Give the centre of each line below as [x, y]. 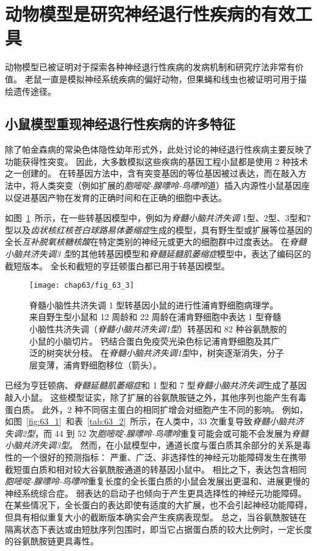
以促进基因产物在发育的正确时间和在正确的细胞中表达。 [116, 197]
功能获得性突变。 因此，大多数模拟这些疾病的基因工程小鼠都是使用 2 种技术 [156, 161]
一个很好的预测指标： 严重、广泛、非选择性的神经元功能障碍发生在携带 [164, 457]
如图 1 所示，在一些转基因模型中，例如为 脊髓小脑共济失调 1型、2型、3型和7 [158, 218]
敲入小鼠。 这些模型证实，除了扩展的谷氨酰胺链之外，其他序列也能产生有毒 [156, 397]
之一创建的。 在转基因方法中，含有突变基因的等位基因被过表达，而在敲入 [151, 173]
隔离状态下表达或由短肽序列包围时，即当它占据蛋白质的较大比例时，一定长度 [158, 529]
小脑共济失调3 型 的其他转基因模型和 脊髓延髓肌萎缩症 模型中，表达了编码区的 [158, 254]
